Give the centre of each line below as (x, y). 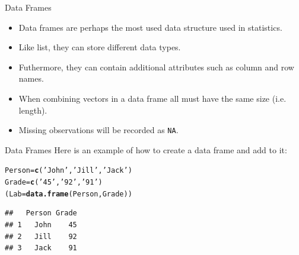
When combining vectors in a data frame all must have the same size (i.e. (152, 98)
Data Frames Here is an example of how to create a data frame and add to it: (146, 149)
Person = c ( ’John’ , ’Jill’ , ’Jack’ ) (69, 171)
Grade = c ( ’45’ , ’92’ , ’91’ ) (54, 183)
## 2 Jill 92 (41, 236)
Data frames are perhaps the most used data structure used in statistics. (150, 27)
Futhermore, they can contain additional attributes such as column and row (156, 67)
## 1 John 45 (41, 225)
